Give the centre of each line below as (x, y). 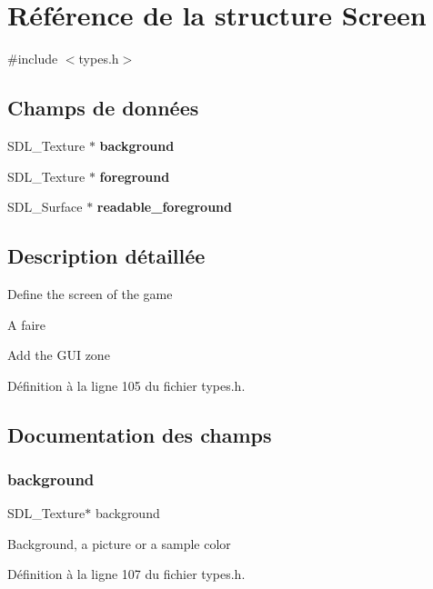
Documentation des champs (140, 434)
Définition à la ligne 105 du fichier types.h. (126, 385)
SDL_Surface (45, 207)
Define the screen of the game (90, 293)
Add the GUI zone (59, 355)
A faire (27, 324)
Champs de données (103, 108)
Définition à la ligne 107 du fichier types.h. (126, 574)
